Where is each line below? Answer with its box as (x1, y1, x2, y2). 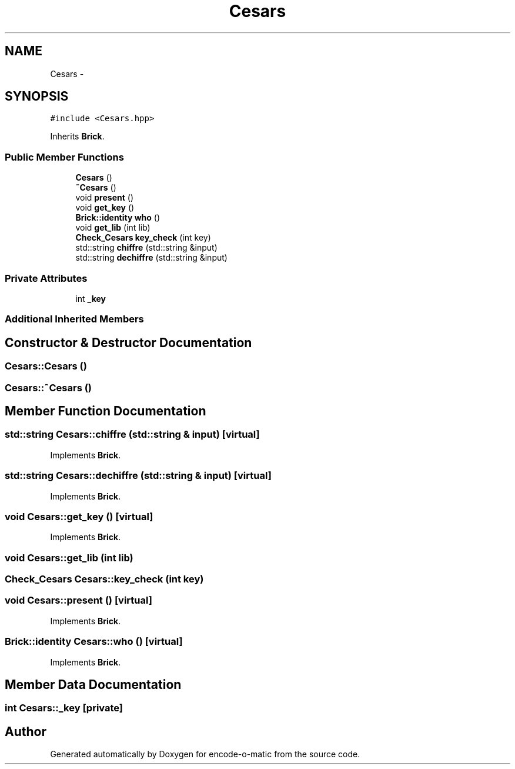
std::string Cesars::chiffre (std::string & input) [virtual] (5, 428, 260, 441)
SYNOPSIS (5, 89, 69, 104)
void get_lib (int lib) (75, 222, 151, 233)
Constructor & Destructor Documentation (5, 335, 252, 350)
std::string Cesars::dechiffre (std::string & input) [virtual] (5, 470, 272, 482)
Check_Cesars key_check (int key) (75, 232, 211, 243)
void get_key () (75, 202, 135, 213)
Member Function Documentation (5, 403, 206, 418)
